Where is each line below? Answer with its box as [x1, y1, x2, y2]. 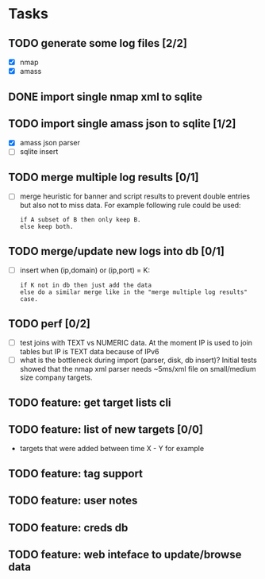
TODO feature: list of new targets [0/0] [8, 423, 204, 436]
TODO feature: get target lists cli [8, 396, 172, 409]
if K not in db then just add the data [19, 281, 152, 290]
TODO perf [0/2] [8, 317, 91, 330]
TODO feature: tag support [8, 466, 144, 481]
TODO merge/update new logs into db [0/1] [8, 244, 225, 258]
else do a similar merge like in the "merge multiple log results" [19, 288, 248, 296]
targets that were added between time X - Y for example [19, 444, 205, 454]
